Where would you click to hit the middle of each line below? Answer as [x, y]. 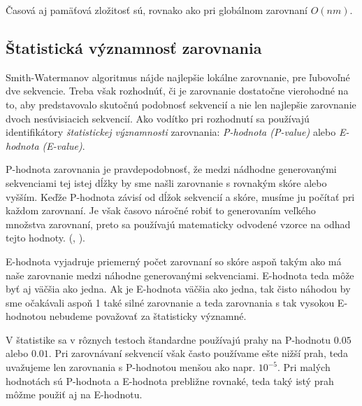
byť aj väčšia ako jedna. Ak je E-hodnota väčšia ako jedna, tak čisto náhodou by [178, 289]
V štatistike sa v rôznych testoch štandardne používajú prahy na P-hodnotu [168, 339]
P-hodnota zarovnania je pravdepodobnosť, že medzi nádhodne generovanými [171, 169]
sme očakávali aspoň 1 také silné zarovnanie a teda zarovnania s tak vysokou [170, 302]
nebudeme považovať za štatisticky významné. [148, 316]
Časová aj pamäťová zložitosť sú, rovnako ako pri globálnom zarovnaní [157, 10]
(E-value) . [64, 145]
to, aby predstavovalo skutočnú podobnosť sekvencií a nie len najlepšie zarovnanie [181, 104]
